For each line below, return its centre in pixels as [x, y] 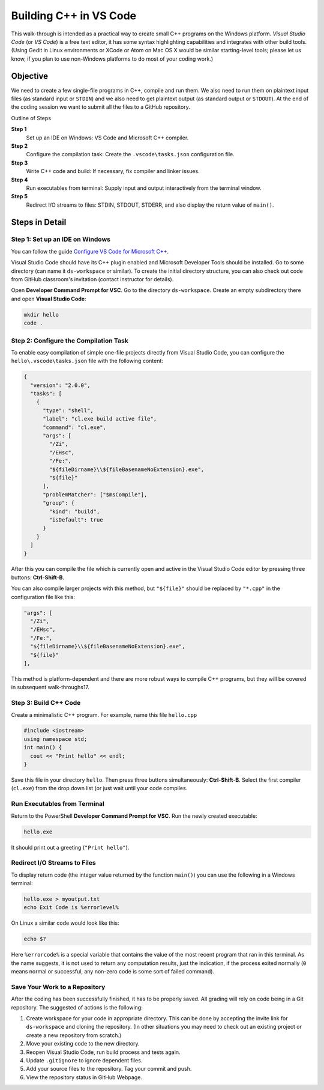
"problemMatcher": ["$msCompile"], [95, 495]
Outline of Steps [31, 118]
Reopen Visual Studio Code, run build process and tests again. [103, 1052]
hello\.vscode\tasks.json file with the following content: [87, 361]
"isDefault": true [76, 519]
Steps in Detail [39, 222]
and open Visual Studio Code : [49, 299]
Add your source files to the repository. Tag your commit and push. [109, 1069]
